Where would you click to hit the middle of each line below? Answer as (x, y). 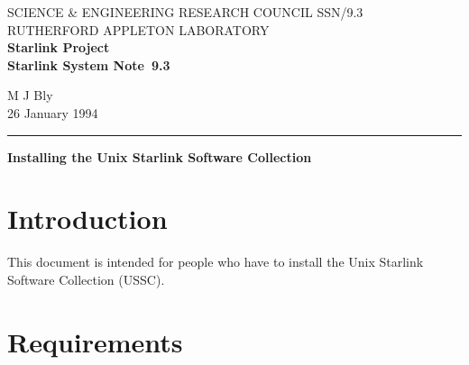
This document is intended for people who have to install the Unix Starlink (216, 262)
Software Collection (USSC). (86, 279)
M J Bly (30, 95)
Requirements (95, 341)
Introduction (87, 219)
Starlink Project (59, 47)
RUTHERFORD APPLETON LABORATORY (138, 29)
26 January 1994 (53, 112)
